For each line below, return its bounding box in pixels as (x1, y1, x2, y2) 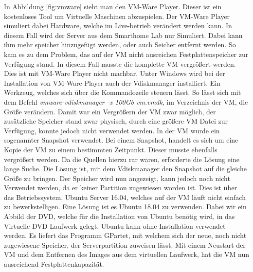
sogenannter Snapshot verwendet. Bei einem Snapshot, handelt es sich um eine (4, 135, 238, 145)
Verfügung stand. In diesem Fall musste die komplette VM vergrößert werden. (4, 58, 236, 69)
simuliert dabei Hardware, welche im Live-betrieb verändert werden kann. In (4, 20, 232, 31)
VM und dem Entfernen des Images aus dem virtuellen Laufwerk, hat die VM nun (4, 249, 249, 259)
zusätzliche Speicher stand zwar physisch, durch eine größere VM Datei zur (4, 116, 228, 126)
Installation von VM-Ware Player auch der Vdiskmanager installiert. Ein (4, 77, 220, 88)
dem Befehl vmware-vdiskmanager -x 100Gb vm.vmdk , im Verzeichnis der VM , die (4, 96, 248, 107)
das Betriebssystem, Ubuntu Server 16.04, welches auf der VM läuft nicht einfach (4, 192, 246, 202)
